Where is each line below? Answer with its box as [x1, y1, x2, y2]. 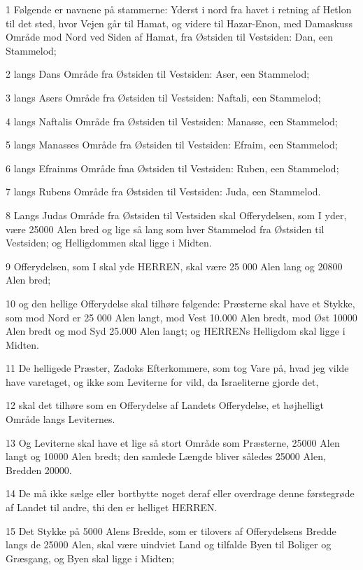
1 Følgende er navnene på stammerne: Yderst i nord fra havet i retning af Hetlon [6, 2, 352, 16]
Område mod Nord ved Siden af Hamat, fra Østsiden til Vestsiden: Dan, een [6, 29, 334, 44]
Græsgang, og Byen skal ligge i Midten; [6, 550, 175, 565]
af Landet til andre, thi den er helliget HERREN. [6, 500, 218, 515]
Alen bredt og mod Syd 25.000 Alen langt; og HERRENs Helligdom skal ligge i [6, 324, 346, 338]
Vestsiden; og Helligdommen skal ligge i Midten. [6, 235, 212, 250]
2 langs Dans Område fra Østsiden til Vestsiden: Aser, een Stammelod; [6, 67, 310, 81]
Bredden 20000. [6, 462, 72, 477]
